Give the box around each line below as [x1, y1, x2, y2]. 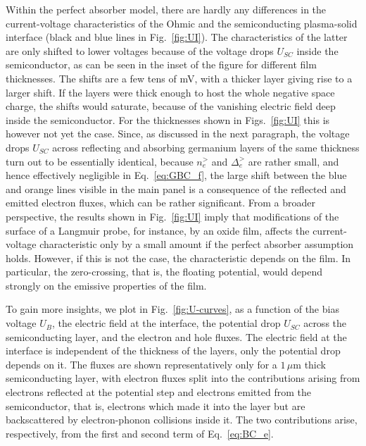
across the [303, 316, 347, 330]
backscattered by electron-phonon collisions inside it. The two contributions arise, [6, 412, 358, 427]
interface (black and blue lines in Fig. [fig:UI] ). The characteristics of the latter [6, 30, 348, 44]
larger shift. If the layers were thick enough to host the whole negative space [6, 85, 335, 99]
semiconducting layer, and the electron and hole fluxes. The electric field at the [6, 329, 347, 344]
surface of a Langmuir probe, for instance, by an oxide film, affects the [6, 223, 310, 237]
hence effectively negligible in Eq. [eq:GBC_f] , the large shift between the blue [6, 168, 347, 182]
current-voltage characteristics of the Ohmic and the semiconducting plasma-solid [6, 16, 358, 30]
